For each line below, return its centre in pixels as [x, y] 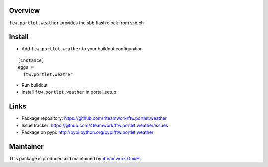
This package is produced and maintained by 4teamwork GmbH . [75, 158]
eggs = [26, 67]
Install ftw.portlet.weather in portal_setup [69, 92]
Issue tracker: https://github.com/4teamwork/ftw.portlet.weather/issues [95, 125]
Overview [25, 11]
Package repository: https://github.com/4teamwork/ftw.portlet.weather [94, 118]
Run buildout [34, 85]
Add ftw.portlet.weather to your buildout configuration [82, 49]
